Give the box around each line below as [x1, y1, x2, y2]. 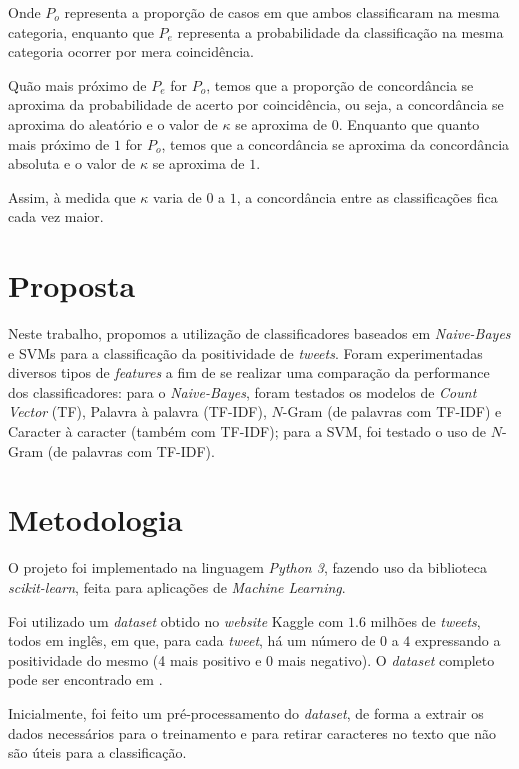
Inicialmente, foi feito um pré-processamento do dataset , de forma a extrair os [8, 702, 484, 723]
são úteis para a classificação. [8, 742, 187, 763]
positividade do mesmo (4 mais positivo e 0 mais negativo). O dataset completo [8, 649, 495, 670]
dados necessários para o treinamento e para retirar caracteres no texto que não [8, 722, 496, 743]
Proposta [8, 265, 136, 306]
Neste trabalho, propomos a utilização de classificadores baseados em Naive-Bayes [8, 323, 511, 344]
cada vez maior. [8, 206, 104, 227]
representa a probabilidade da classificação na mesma [177, 21, 504, 42]
